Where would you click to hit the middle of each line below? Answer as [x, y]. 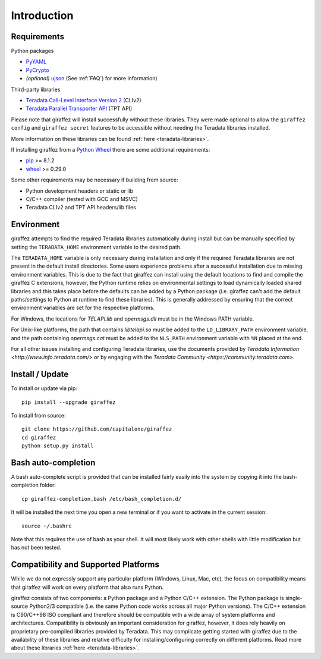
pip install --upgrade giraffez [69, 402]
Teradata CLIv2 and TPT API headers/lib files [81, 208]
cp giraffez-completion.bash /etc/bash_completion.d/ [101, 499]
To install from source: [38, 415]
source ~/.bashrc [47, 526]
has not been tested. [36, 548]
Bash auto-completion [53, 462]
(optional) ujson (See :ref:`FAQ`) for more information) [92, 79]
